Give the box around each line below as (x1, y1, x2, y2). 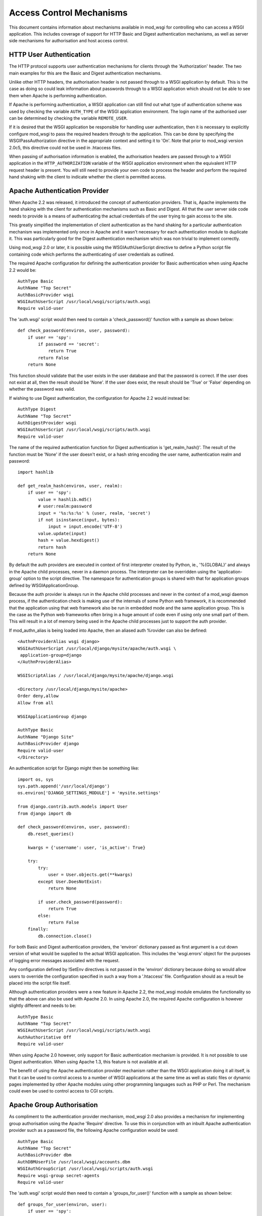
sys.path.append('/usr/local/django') (17, 784, 110, 789)
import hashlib (17, 469, 54, 475)
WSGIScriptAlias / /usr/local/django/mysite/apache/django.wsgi (17, 673, 174, 679)
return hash (38, 544, 66, 550)
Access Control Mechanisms (9, 7, 128, 18)
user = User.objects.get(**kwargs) (48, 872, 133, 877)
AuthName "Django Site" (17, 734, 74, 739)
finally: (27, 927, 49, 932)
